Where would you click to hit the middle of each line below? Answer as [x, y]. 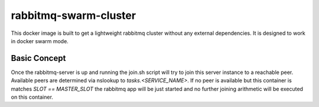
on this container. [32, 97]
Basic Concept [38, 58]
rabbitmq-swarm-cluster [73, 15]
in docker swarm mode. [40, 41]
